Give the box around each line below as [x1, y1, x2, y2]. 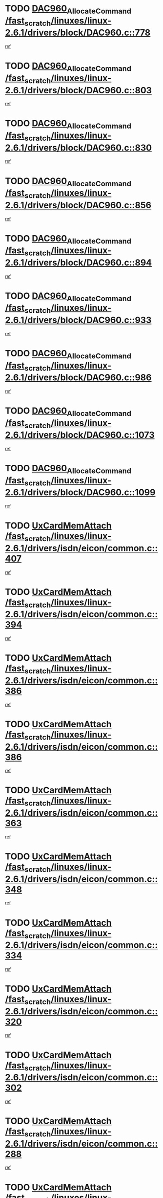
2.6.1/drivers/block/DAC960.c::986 [5, 372, 152, 383]
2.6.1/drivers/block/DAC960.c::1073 [5, 430, 155, 440]
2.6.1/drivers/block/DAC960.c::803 [5, 85, 152, 96]
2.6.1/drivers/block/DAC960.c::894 [5, 257, 152, 268]
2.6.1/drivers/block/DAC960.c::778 [5, 27, 151, 38]
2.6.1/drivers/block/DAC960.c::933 [5, 315, 152, 326]
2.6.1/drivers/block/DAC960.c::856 [5, 199, 152, 211]
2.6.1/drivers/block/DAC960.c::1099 [5, 487, 156, 498]
